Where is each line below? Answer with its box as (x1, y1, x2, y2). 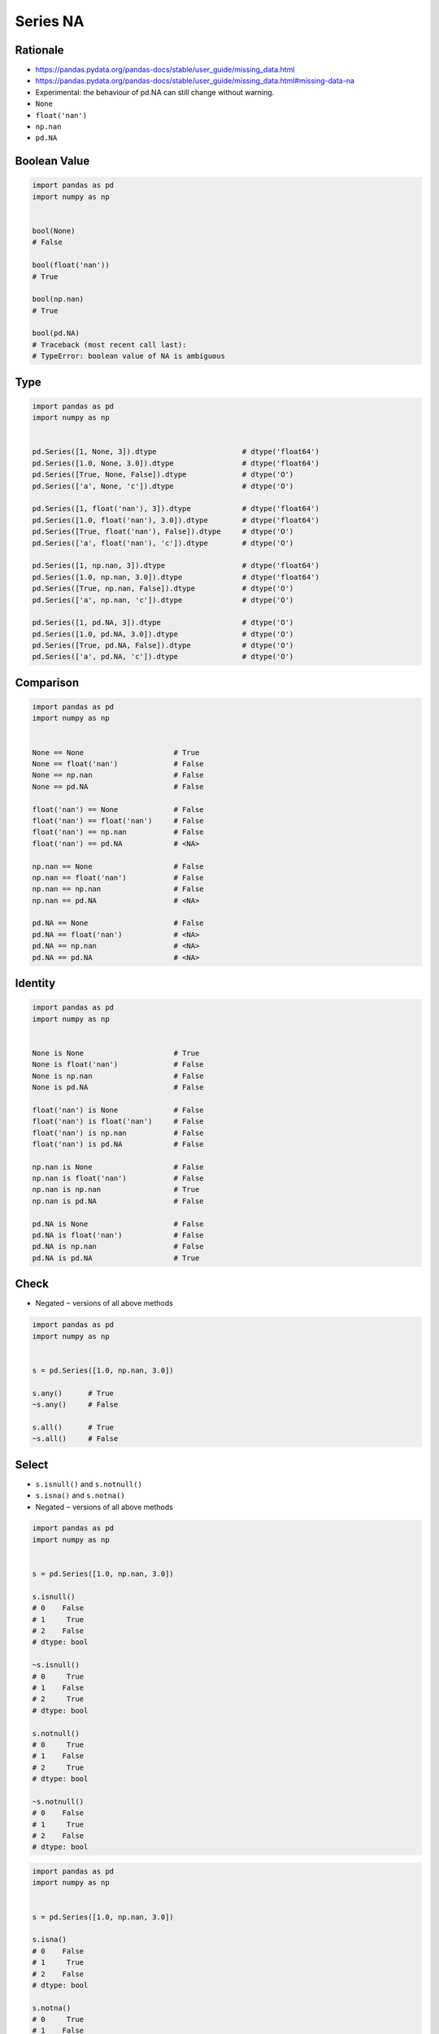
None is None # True (32, 1048, 200, 1058)
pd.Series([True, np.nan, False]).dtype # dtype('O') (32, 584, 294, 593)
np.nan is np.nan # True (32, 1185, 200, 1194)
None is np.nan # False (32, 1071, 204, 1080)
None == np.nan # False (32, 770, 204, 780)
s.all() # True (32, 1422, 114, 1432)
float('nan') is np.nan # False (32, 1128, 204, 1137)
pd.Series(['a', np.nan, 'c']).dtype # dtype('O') (32, 595, 294, 605)
